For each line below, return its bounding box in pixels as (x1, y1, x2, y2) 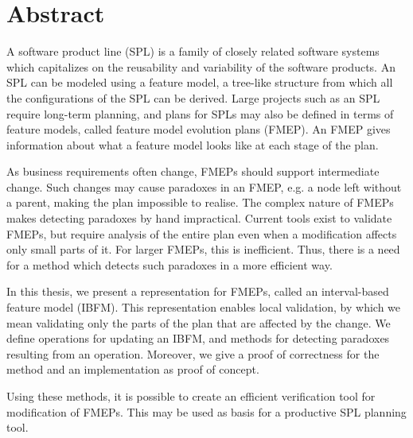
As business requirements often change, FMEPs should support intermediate (6, 163, 380, 180)
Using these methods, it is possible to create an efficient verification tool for (6, 388, 376, 404)
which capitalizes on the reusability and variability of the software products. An (6, 58, 395, 75)
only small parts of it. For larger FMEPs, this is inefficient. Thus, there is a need (6, 241, 400, 258)
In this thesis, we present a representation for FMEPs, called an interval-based (6, 283, 389, 300)
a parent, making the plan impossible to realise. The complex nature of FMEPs (6, 194, 394, 211)
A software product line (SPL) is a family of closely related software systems (6, 43, 380, 60)
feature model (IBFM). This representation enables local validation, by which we (6, 299, 401, 316)
